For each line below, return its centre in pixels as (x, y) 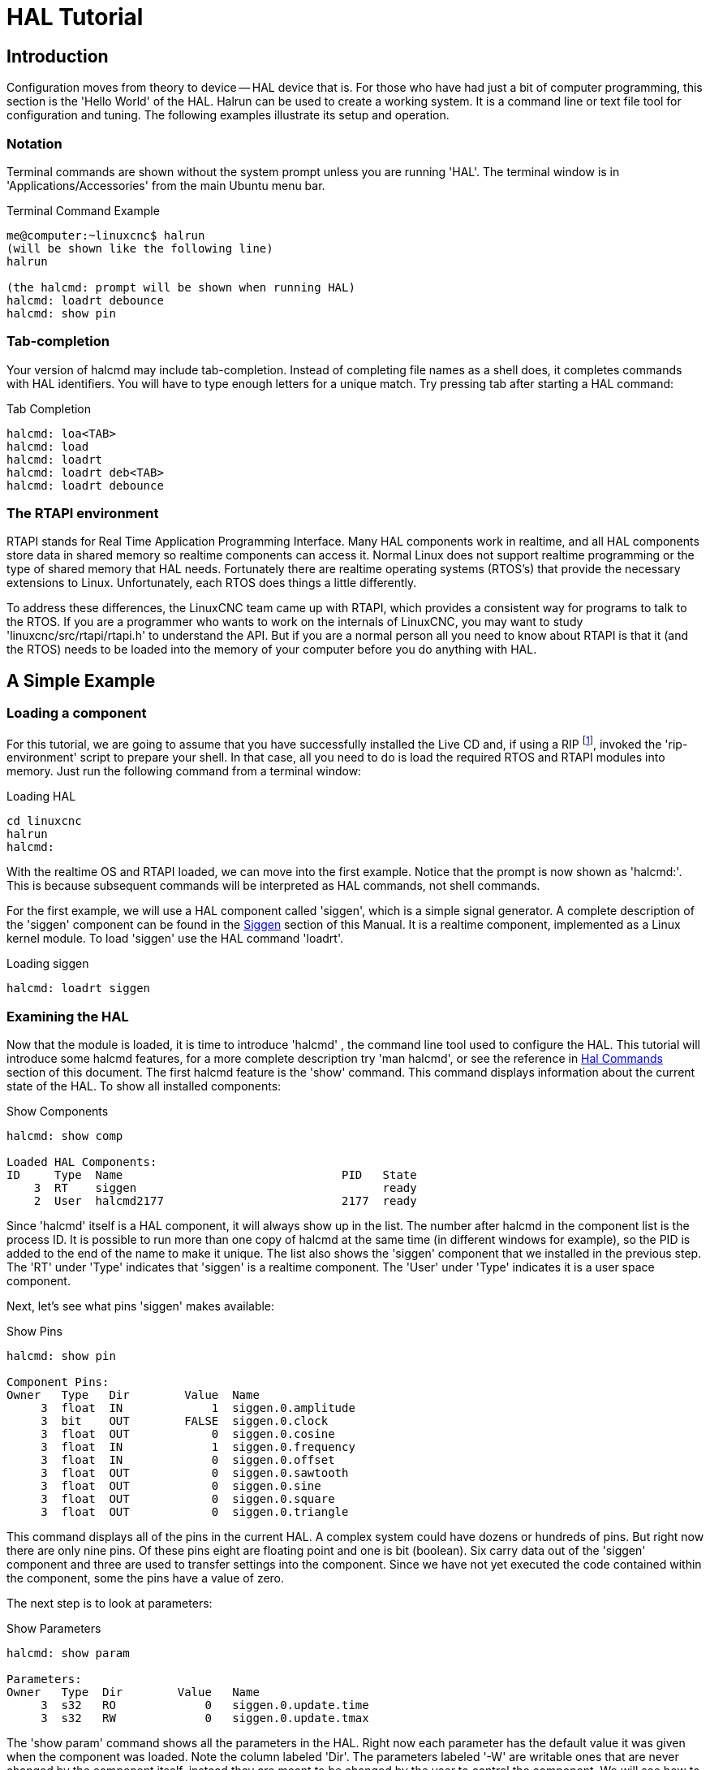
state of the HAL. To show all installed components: (144, 1086)
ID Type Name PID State (212, 1175)
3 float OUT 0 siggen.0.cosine (188, 1434)
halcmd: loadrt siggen (79, 989)
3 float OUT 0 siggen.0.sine (181, 1486)
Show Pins (34, 1332)
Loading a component (77, 713)
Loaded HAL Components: (82, 1162)
